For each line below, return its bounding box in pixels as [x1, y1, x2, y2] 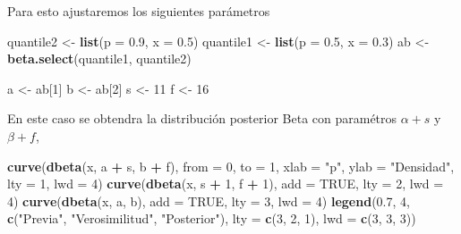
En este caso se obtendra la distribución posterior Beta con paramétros [7, 109, 397, 128]
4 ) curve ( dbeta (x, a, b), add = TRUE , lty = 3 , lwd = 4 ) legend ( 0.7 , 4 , [7, 191, 410, 210]
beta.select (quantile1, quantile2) [7, 49, 192, 68]
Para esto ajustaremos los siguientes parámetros [7, 2, 270, 20]
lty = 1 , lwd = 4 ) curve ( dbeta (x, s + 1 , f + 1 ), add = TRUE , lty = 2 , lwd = [7, 174, 444, 193]
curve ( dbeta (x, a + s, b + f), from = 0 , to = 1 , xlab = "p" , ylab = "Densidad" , [7, 156, 455, 175]
